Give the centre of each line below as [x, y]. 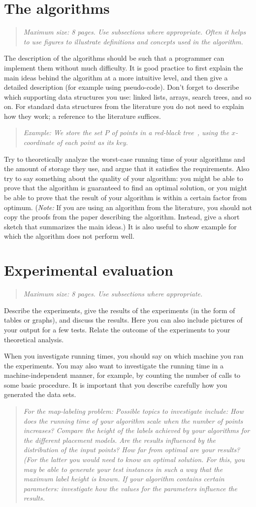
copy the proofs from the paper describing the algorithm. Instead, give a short [122, 217]
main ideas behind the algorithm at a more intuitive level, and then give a [116, 77]
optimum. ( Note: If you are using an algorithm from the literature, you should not [128, 207]
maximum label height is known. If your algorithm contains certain [124, 479]
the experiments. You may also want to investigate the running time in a [114, 365]
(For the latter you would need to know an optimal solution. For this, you [134, 459]
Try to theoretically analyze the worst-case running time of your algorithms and [125, 159]
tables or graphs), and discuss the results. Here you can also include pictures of [123, 320]
